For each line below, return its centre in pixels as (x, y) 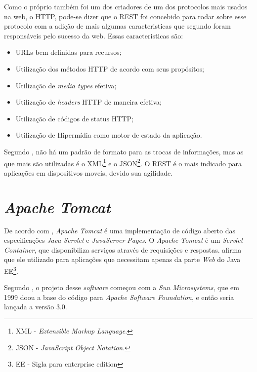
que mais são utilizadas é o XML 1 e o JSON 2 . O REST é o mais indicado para (123, 162)
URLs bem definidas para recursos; (68, 52)
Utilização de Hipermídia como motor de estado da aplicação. (109, 135)
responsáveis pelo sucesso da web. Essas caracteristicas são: (94, 35)
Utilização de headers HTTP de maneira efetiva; (88, 102)
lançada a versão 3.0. (36, 307)
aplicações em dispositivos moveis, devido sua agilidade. (88, 172)
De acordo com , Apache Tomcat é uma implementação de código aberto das (120, 230)
